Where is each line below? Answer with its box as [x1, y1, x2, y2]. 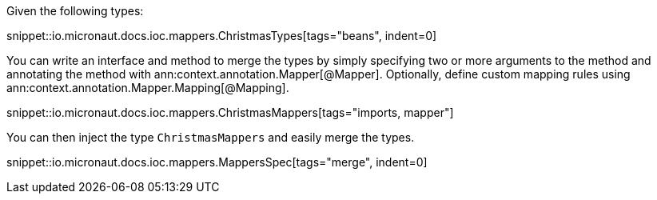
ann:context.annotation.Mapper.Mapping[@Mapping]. [6, 81, 289, 94]
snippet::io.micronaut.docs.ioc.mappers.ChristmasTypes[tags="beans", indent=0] [6, 29, 437, 42]
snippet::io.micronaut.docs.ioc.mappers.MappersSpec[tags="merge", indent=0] [6, 155, 428, 169]
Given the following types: [6, 4, 144, 18]
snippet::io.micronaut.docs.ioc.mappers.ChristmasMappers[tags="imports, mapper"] [6, 106, 454, 119]
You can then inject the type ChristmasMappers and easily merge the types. [6, 130, 415, 144]
